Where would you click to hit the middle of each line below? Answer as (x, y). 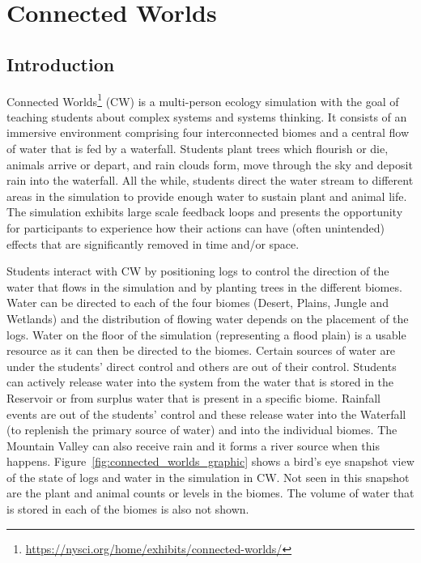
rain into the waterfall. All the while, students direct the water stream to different (210, 180)
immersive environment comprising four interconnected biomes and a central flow (208, 132)
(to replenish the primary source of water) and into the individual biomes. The (202, 430)
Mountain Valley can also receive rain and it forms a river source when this (193, 445)
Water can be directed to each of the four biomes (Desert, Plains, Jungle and (198, 303)
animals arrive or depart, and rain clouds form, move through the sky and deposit (210, 164)
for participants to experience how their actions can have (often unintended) (196, 227)
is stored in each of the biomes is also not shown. (128, 509)
